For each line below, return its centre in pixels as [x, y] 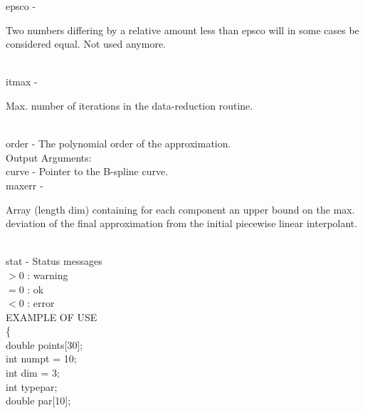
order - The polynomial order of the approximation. [118, 143]
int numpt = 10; [41, 359]
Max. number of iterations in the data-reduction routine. [129, 105]
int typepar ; [32, 386]
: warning [48, 275]
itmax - [22, 82]
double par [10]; [38, 401]
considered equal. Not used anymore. [86, 44]
